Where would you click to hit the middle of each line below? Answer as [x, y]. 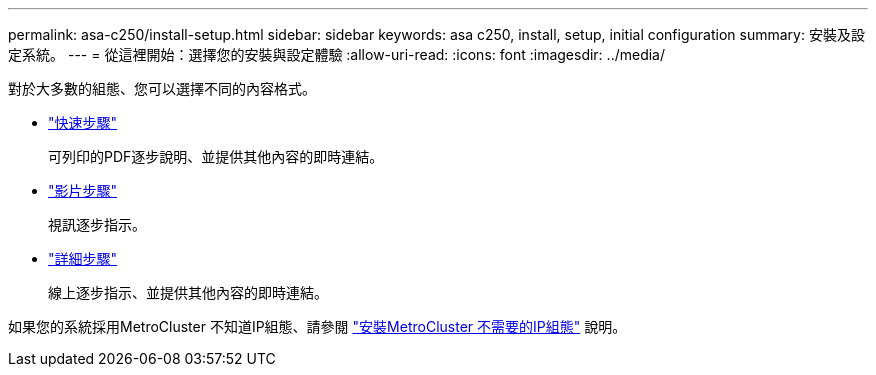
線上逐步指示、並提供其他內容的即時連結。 [188, 292]
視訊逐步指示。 [97, 224]
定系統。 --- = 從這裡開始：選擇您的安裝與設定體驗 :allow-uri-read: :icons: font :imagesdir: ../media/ [337, 54]
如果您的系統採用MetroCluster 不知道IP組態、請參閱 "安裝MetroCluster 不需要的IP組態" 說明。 [317, 326]
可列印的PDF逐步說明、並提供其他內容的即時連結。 [216, 156]
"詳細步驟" [83, 258]
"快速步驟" [83, 122]
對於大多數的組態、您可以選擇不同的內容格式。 [162, 88]
